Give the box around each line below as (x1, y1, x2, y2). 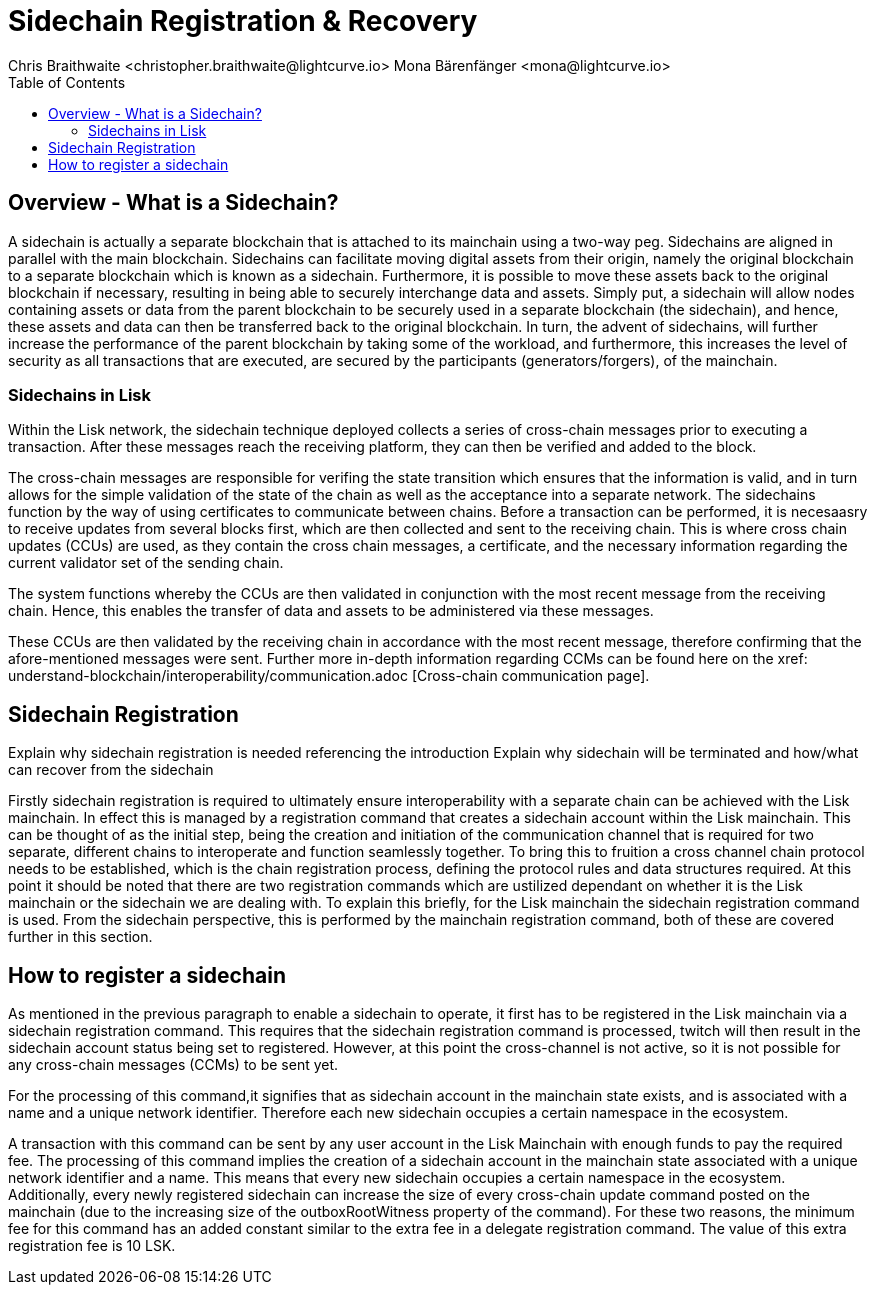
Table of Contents (8, 73, 126, 91)
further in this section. (8, 928, 153, 946)
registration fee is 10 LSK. (8, 1237, 176, 1255)
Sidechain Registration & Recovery (8, 4, 478, 38)
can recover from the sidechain (8, 761, 214, 779)
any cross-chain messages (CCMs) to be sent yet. (8, 1056, 339, 1074)
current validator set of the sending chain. (8, 554, 284, 572)
